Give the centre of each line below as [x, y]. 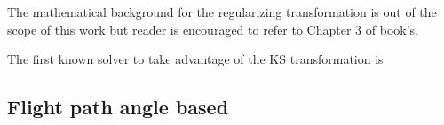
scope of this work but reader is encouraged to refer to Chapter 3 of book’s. [213, 29]
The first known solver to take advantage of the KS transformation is [195, 59]
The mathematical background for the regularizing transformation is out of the [222, 12]
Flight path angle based [118, 107]
